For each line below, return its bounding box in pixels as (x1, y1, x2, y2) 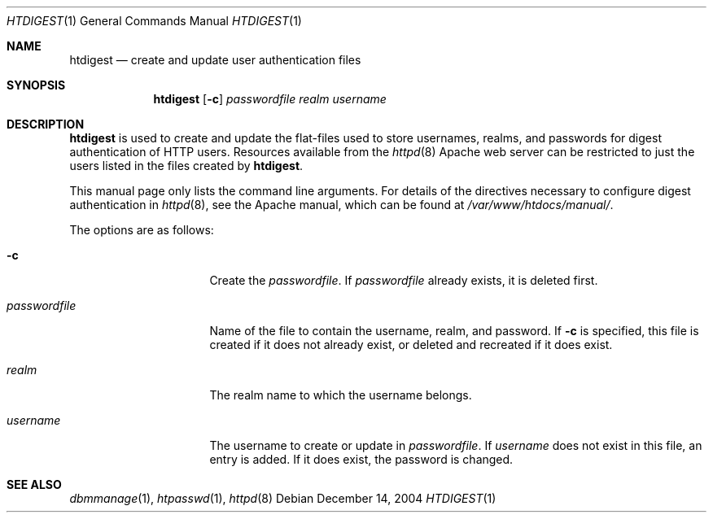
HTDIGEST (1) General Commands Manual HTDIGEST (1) (7, 14, 302, 28)
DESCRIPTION (7, 117, 85, 131)
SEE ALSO (7, 478, 62, 491)
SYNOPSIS (7, 78, 66, 92)
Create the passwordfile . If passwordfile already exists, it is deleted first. (209, 273, 598, 287)
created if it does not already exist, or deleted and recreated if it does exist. (209, 338, 613, 351)
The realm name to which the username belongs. (209, 388, 472, 402)
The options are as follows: (69, 223, 214, 237)
